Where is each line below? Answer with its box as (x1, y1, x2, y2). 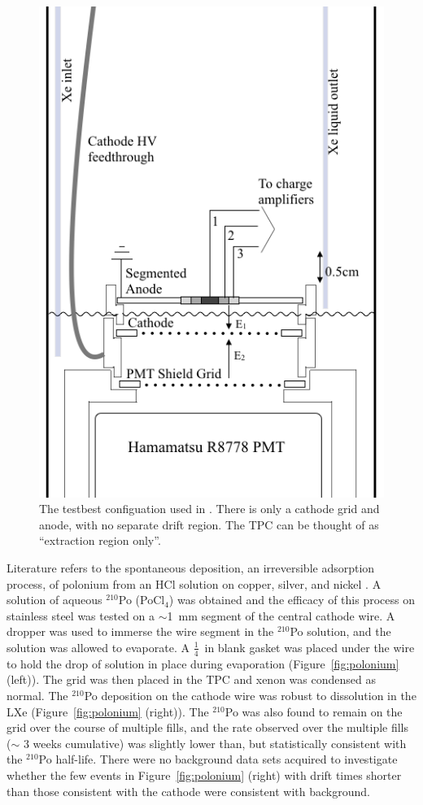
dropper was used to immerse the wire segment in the (7, 623, 274, 640)
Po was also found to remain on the (225, 703, 403, 720)
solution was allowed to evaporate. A (7, 638, 190, 655)
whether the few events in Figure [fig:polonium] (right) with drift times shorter (7, 766, 402, 783)
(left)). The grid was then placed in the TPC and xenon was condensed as (7, 671, 376, 688)
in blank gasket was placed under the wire (204, 638, 415, 655)
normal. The (7, 687, 68, 703)
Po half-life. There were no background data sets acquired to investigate (38, 751, 398, 768)
